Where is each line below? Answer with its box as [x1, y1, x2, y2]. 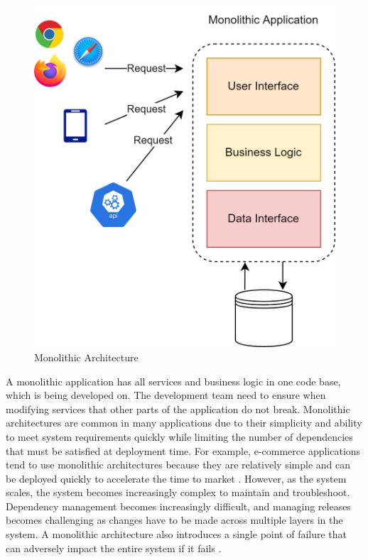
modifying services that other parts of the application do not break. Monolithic [6, 401, 350, 416]
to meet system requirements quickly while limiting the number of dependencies [6, 429, 353, 444]
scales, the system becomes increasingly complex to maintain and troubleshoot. [6, 485, 350, 500]
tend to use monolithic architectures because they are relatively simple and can [6, 457, 350, 472]
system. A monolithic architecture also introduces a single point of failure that [6, 527, 347, 542]
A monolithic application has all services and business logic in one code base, [6, 373, 341, 388]
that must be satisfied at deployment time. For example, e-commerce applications [6, 443, 361, 458]
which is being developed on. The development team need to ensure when [6, 388, 326, 402]
